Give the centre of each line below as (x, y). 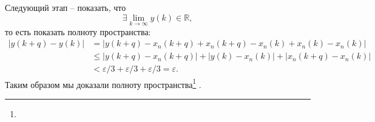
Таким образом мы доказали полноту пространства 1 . (103, 83)
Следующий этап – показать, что (66, 7)
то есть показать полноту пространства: (78, 31)
